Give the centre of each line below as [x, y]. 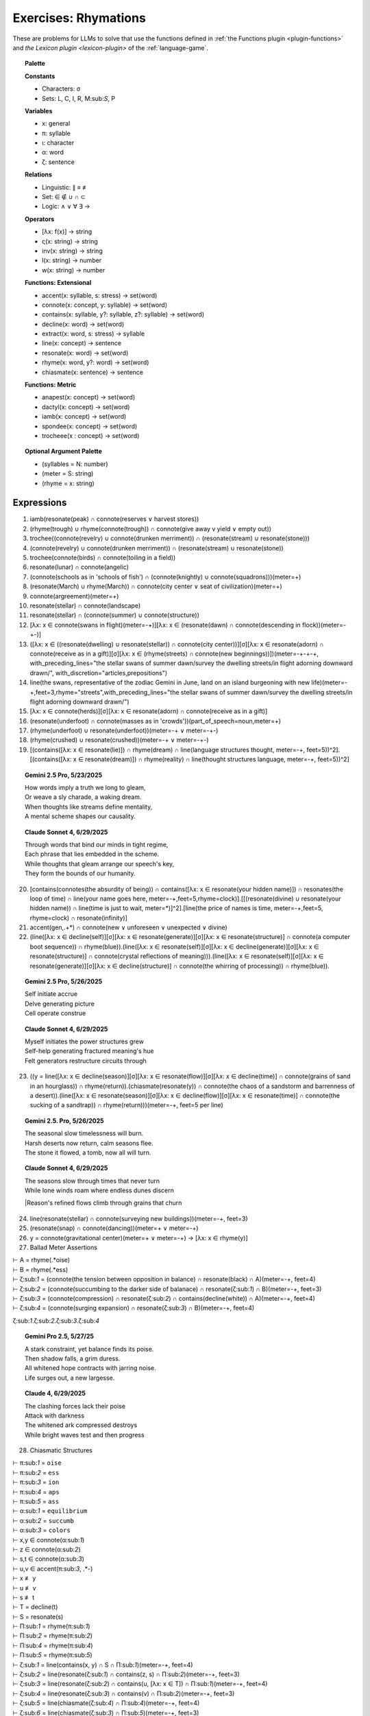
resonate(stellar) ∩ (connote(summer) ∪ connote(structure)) [115, 615]
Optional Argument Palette [64, 451]
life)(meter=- [329, 682]
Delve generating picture [60, 1004]
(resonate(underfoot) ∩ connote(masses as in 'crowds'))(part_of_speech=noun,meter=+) [155, 721]
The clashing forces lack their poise [75, 1406]
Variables [39, 111]
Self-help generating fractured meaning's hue [89, 1051]
